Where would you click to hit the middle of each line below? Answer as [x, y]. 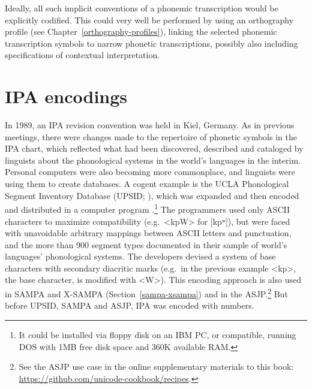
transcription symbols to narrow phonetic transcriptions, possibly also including [151, 43]
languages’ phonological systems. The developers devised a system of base [140, 256]
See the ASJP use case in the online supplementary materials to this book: [156, 367]
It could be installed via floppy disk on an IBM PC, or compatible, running [157, 334]
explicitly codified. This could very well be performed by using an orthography [149, 19]
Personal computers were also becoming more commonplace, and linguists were [150, 172]
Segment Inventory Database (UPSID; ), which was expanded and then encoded [152, 195]
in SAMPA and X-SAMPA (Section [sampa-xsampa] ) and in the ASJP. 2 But [146, 293]
